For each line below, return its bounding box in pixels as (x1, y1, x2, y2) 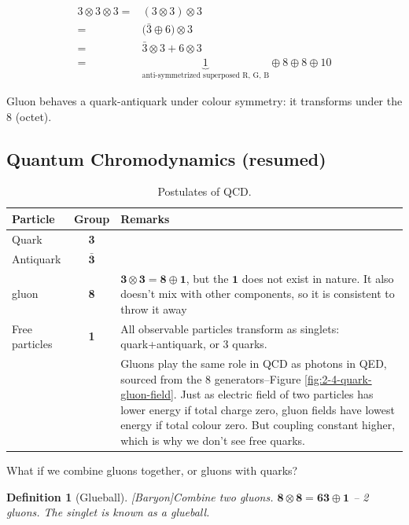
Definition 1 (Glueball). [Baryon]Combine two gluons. (6, 488, 274, 505)
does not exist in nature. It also (241, 270, 394, 286)
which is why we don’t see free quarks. (120, 431, 305, 448)
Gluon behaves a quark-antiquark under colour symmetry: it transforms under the (6, 93, 403, 108)
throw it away (120, 300, 187, 317)
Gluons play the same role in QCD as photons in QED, (120, 354, 387, 371)
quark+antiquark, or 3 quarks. (120, 336, 267, 352)
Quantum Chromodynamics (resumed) (6, 146, 326, 171)
